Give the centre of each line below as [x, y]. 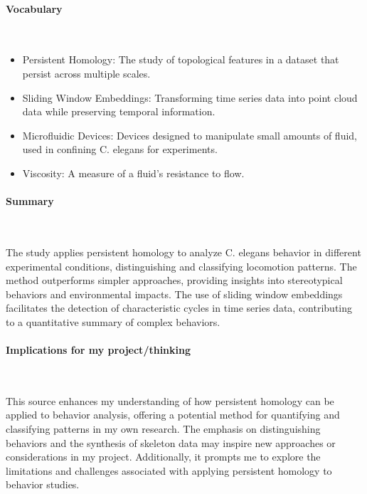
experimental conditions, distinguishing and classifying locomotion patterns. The [181, 266]
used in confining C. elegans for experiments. [120, 149]
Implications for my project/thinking [99, 350]
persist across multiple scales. [86, 73]
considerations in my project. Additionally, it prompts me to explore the [163, 457]
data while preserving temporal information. [119, 111]
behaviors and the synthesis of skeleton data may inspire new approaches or [171, 442]
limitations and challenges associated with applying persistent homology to [169, 470]
